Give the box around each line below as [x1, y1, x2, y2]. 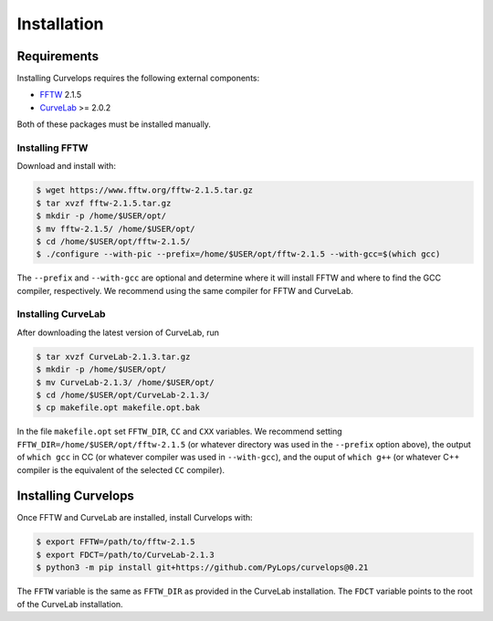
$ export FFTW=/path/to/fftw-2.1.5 [36, 537, 195, 547]
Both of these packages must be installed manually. [16, 119, 212, 130]
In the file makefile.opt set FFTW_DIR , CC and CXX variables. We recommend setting [16, 426, 342, 437]
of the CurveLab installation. [16, 598, 123, 609]
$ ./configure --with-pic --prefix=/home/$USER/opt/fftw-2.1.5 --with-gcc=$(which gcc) [36, 249, 441, 259]
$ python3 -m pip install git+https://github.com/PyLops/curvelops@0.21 [36, 563, 369, 573]
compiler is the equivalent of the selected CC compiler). [16, 464, 226, 475]
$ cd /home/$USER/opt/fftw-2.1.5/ [36, 236, 191, 247]
